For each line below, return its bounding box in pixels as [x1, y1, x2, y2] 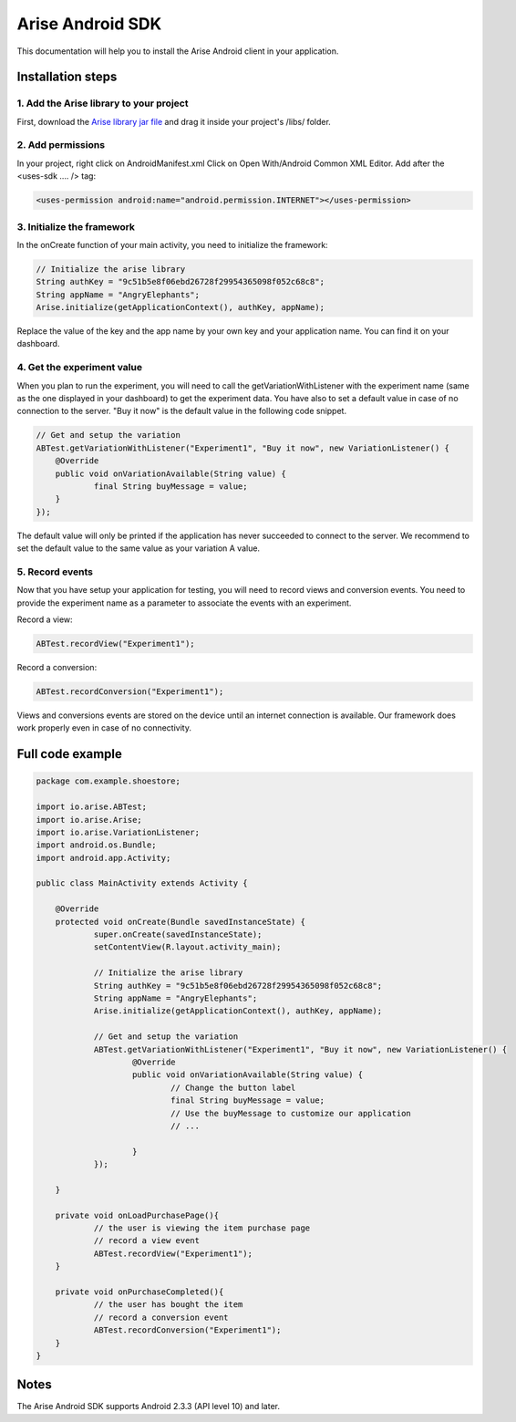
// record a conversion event [93, 1312, 229, 1323]
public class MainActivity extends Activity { [36, 878, 248, 888]
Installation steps [16, 69, 118, 85]
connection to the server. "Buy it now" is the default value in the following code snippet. [16, 406, 346, 417]
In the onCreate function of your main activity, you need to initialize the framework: [16, 239, 328, 250]
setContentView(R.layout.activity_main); [93, 942, 282, 952]
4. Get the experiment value [16, 361, 143, 374]
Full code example [16, 746, 123, 762]
